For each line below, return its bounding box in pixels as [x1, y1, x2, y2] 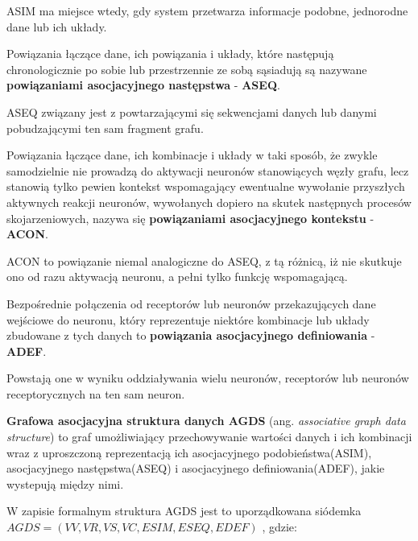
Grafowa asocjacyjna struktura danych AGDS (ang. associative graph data [6, 412, 406, 429]
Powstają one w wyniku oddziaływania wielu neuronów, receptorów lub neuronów [6, 370, 409, 386]
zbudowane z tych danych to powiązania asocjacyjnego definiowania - [6, 327, 375, 344]
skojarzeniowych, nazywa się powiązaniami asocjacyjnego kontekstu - [6, 209, 375, 226]
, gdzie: [262, 518, 297, 535]
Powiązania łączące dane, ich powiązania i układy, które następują [6, 45, 334, 62]
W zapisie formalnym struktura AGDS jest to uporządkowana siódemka [6, 502, 362, 519]
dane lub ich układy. [6, 18, 107, 35]
